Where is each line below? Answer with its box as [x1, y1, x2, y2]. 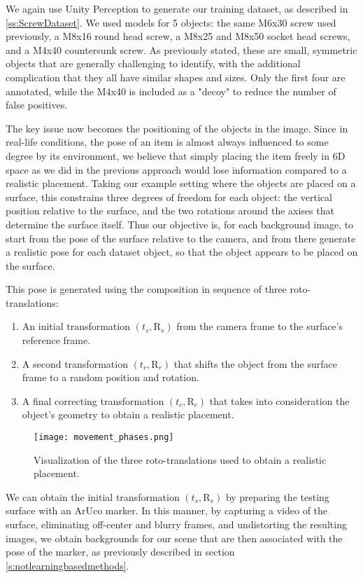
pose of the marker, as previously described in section [6, 544, 235, 559]
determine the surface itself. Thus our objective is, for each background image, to [6, 216, 354, 231]
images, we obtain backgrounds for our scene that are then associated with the [6, 530, 343, 545]
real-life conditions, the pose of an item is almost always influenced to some [6, 135, 329, 149]
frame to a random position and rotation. [22, 370, 199, 385]
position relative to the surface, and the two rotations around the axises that [6, 203, 334, 218]
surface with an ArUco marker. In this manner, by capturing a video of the [6, 503, 328, 518]
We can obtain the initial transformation [6, 489, 180, 504]
